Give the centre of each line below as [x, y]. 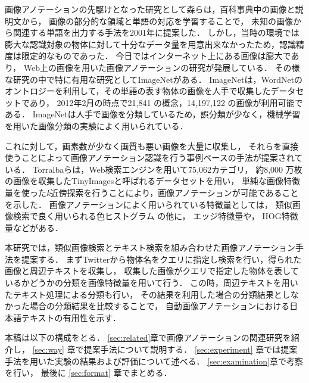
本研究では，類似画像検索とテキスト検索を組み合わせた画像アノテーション [150, 247]
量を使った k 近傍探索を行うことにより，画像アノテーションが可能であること [152, 192]
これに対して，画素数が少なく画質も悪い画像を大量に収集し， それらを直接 [152, 146]
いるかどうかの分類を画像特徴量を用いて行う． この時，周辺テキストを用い [152, 283]
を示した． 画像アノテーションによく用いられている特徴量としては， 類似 [149, 204]
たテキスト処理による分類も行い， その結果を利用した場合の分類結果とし [148, 294]
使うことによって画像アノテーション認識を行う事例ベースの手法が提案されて [154, 158]
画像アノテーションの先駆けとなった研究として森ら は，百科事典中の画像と [150, 9]
